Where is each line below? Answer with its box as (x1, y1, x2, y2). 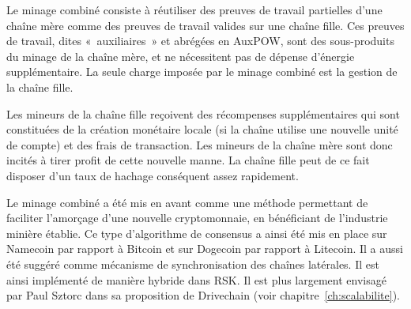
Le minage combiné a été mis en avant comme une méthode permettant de (6, 194, 368, 210)
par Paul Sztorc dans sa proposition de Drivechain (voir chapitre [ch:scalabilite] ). (6, 287, 400, 303)
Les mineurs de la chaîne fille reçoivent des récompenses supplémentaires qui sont (6, 105, 400, 122)
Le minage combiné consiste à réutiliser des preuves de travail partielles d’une (6, 2, 383, 17)
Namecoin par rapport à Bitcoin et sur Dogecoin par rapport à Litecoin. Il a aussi (6, 240, 403, 257)
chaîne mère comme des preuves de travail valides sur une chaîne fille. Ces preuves (6, 17, 405, 33)
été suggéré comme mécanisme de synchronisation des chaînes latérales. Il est (6, 255, 379, 272)
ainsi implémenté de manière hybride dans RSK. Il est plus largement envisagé (6, 271, 386, 288)
